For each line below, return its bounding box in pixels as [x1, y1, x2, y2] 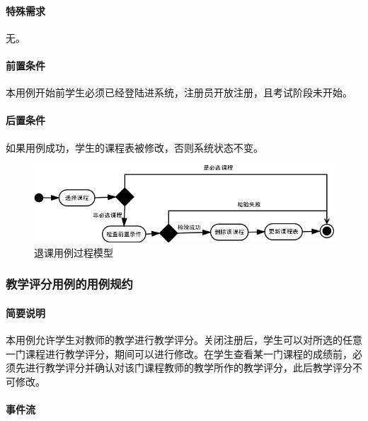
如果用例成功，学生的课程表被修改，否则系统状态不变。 [6, 140, 263, 155]
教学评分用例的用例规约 [6, 275, 133, 293]
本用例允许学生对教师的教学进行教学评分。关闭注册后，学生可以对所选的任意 [6, 332, 362, 347]
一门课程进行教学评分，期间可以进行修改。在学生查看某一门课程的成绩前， [6, 346, 352, 361]
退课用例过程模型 [34, 245, 113, 259]
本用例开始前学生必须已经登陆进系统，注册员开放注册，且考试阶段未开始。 [6, 85, 352, 100]
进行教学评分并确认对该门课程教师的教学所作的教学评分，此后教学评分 [25, 360, 352, 375]
